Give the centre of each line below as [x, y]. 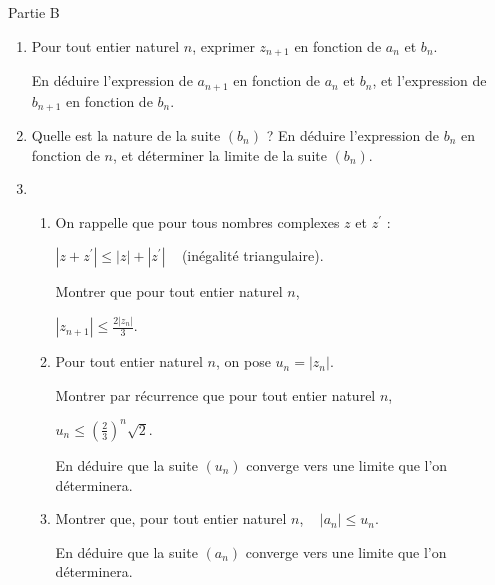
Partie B [34, 12]
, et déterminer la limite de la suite [219, 154]
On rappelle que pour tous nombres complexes [197, 221]
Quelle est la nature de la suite [126, 134]
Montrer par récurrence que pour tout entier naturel [215, 394]
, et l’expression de [429, 80]
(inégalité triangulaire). [252, 255]
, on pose [243, 361]
